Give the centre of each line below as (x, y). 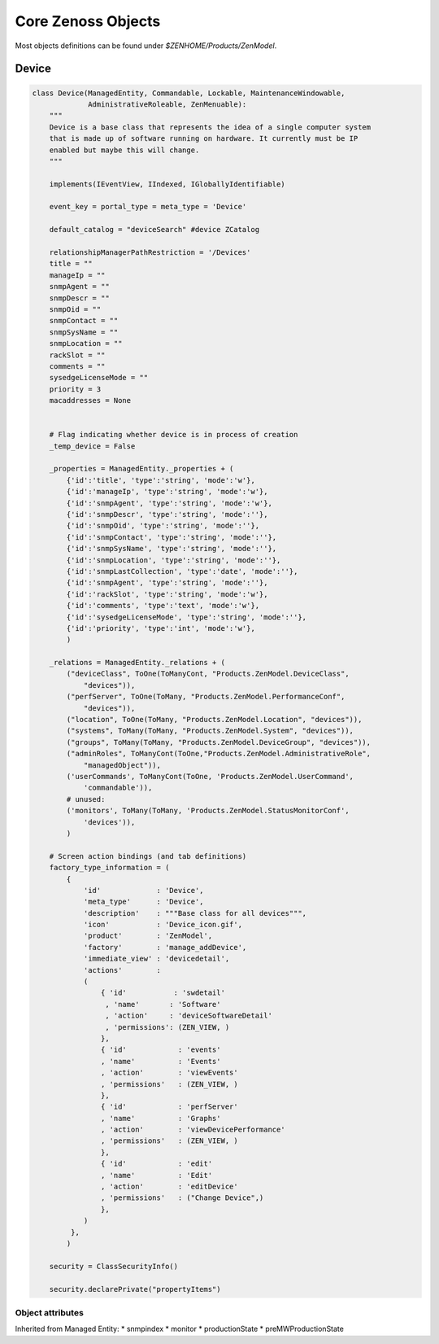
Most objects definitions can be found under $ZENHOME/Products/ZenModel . (146, 46)
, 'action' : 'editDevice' (170, 1187)
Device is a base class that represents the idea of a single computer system (210, 127)
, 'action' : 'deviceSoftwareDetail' (188, 1016)
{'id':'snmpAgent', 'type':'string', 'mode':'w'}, (169, 503)
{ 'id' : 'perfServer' (170, 1107)
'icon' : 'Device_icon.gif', (163, 925)
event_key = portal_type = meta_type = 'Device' (148, 207)
